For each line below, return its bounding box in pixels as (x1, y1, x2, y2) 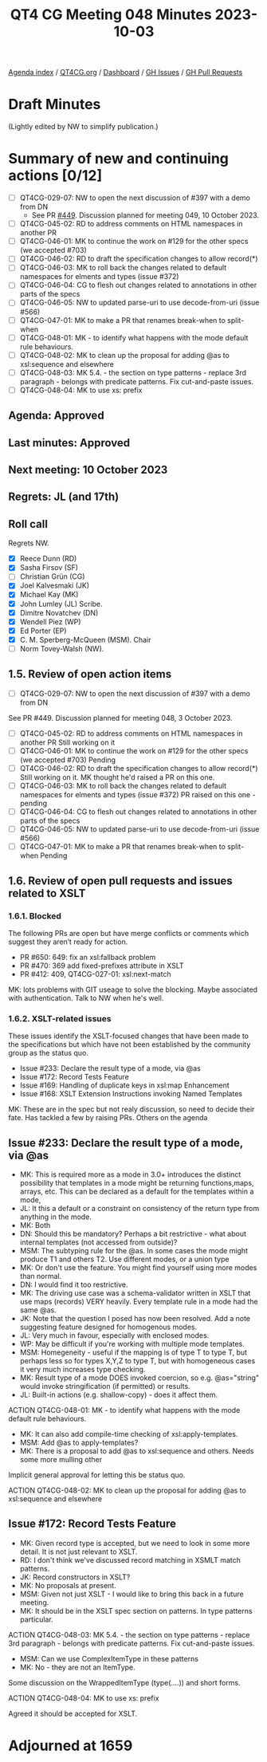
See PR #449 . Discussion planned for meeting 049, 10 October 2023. (31, 210, 260, 220)
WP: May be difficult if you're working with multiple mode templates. (19, 1339, 245, 1348)
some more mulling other (19, 1454, 102, 1464)
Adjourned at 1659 (8, 1736, 133, 1755)
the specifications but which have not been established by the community (8, 1040, 251, 1049)
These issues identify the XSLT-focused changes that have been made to (8, 1031, 249, 1041)
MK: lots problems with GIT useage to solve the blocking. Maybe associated (8, 985, 257, 994)
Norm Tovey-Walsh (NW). (19, 643, 104, 653)
